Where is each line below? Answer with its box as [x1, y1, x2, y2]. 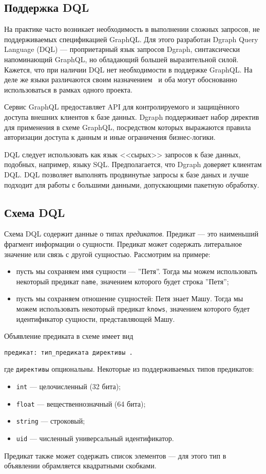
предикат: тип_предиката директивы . [4, 349, 133, 356]
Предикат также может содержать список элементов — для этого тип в [4, 450, 226, 461]
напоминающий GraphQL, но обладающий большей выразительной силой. [4, 53, 239, 64]
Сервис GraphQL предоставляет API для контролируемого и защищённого [4, 101, 240, 112]
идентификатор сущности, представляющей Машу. [16, 313, 175, 324]
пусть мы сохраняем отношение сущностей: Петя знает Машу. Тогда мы [16, 293, 243, 304]
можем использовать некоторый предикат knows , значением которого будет [16, 303, 250, 314]
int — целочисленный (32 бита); [16, 381, 121, 392]
